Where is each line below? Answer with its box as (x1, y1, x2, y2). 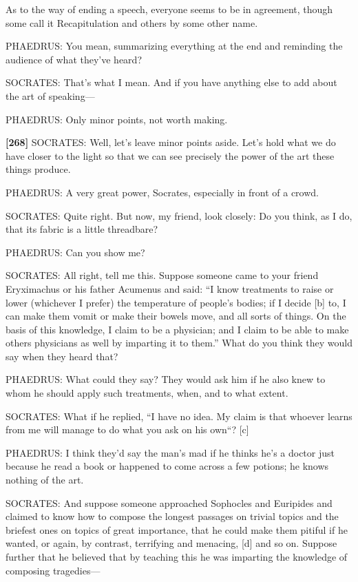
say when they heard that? (6, 349, 118, 363)
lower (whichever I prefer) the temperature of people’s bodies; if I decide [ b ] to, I (6, 295, 346, 309)
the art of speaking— (6, 88, 95, 103)
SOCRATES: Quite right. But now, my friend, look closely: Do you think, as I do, (6, 208, 352, 222)
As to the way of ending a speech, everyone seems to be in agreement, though (6, 2, 333, 16)
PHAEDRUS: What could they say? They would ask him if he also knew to (6, 372, 326, 386)
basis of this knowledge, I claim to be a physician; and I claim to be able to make (6, 322, 349, 336)
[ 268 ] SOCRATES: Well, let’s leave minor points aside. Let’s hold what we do (6, 135, 336, 149)
